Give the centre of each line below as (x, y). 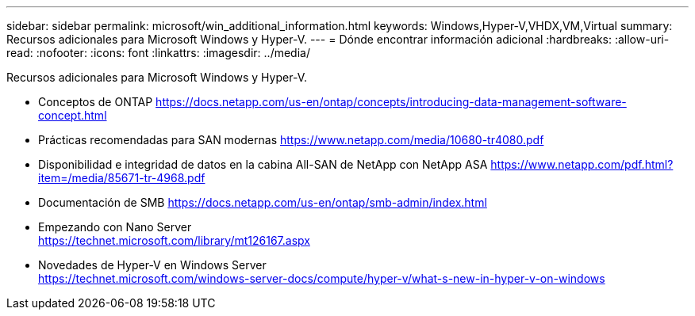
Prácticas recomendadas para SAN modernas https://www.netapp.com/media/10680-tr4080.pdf (291, 140)
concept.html (73, 115)
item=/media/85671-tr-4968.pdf (122, 178)
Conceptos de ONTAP (96, 102)
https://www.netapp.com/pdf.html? (582, 164)
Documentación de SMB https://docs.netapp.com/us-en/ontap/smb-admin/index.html (263, 202)
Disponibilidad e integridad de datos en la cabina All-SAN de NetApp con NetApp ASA (263, 164)
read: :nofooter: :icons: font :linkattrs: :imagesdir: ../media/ (158, 53)
